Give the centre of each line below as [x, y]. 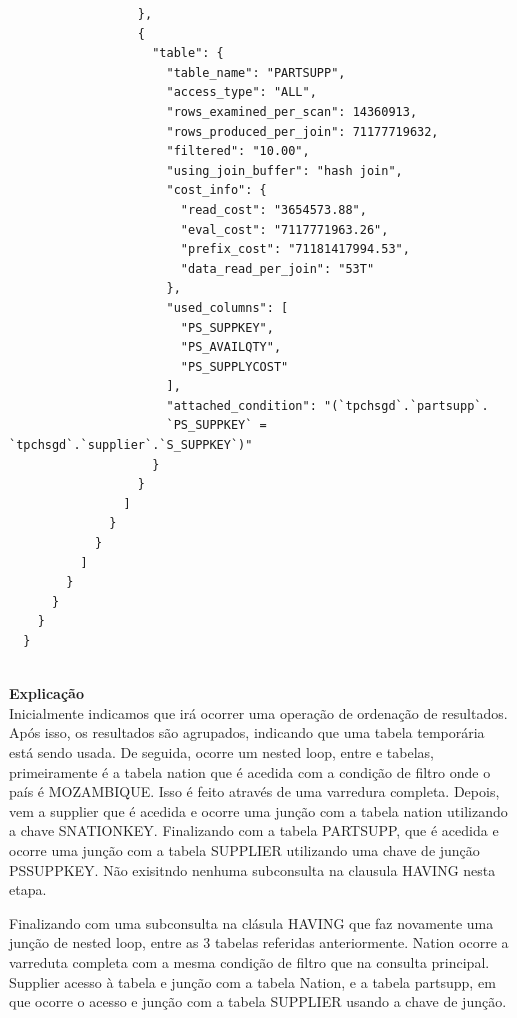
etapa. [28, 889]
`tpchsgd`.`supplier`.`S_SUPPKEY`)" [131, 445]
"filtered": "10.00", [238, 151]
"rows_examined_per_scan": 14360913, [292, 111]
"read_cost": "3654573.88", [273, 209]
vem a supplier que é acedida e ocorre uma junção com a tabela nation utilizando [258, 810]
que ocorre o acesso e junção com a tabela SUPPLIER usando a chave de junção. [258, 1001]
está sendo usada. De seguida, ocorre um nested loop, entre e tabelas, [222, 751]
